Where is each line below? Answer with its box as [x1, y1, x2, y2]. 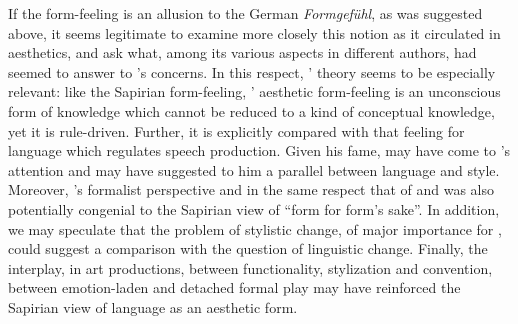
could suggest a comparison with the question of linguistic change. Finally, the [8, 238, 488, 259]
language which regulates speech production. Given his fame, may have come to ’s [8, 140, 511, 161]
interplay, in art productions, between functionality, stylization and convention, [8, 257, 493, 278]
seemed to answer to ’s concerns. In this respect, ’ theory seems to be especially [8, 61, 496, 82]
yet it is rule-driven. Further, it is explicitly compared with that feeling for [8, 120, 465, 141]
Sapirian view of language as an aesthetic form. [8, 296, 298, 317]
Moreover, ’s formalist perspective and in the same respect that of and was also [8, 179, 495, 200]
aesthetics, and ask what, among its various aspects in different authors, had [8, 42, 477, 63]
